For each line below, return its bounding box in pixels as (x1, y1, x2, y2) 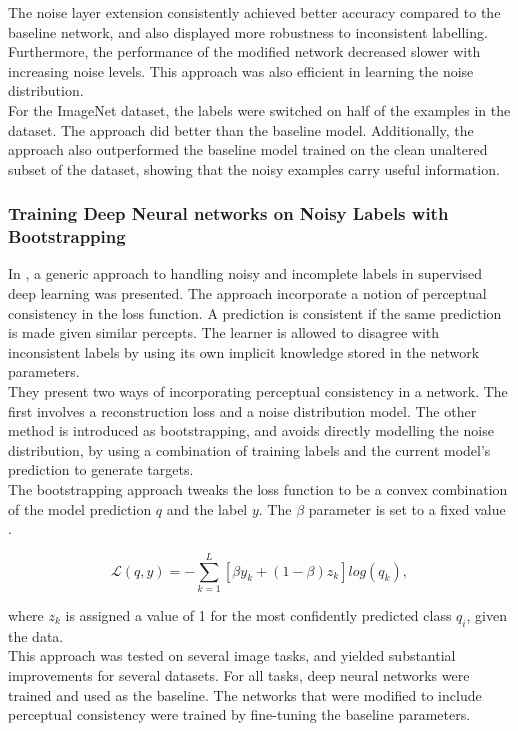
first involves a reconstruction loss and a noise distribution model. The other (8, 400, 477, 421)
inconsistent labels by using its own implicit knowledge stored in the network (8, 341, 480, 362)
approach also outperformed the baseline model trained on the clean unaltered (8, 139, 488, 160)
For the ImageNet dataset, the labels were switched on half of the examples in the (8, 99, 511, 120)
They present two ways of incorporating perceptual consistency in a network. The (8, 381, 508, 402)
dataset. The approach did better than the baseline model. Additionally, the (8, 119, 474, 140)
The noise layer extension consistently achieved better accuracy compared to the (8, 2, 501, 22)
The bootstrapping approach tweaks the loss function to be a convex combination (8, 479, 508, 500)
